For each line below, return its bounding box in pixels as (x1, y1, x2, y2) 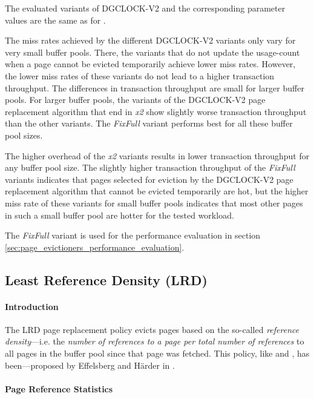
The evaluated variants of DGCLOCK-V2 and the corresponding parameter (5, 2, 286, 14)
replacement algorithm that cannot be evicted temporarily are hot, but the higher (5, 185, 309, 197)
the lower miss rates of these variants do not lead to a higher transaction (5, 69, 275, 82)
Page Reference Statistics (5, 382, 113, 395)
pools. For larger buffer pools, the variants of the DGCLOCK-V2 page (5, 93, 266, 106)
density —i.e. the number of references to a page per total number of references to (5, 335, 304, 348)
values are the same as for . (5, 13, 106, 26)
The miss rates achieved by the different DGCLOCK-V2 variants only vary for (5, 34, 296, 47)
